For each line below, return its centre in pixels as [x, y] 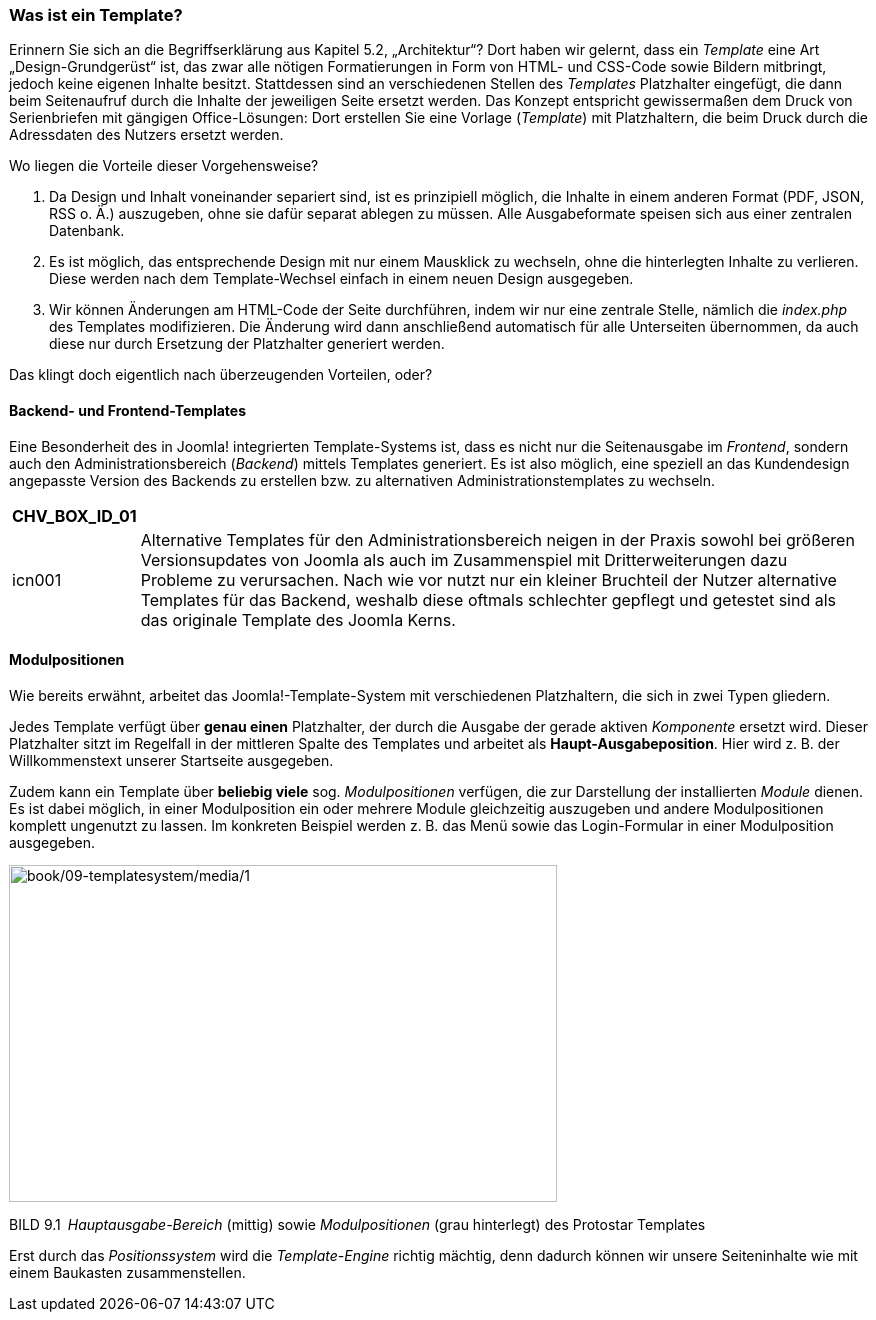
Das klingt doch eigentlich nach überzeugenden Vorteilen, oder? [221, 375]
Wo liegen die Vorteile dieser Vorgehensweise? [164, 166]
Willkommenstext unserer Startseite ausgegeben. [171, 760]
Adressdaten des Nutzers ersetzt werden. [146, 135]
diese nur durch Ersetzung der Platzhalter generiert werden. [247, 344]
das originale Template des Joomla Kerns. [298, 619]
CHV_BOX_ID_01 [74, 515]
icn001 [37, 579]
